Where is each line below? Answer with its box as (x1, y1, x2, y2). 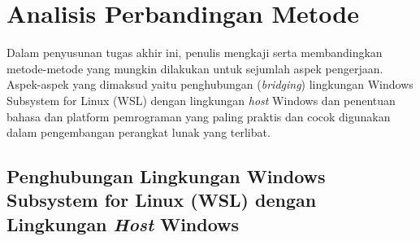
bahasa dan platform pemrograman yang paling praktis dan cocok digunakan (6, 107, 391, 125)
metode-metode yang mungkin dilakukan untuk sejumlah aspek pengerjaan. (6, 59, 383, 77)
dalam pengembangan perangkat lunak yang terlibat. (6, 124, 271, 141)
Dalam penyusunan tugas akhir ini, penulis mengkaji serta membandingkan (6, 44, 383, 61)
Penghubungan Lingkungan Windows (6, 164, 326, 189)
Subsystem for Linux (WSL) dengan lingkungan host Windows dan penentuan (6, 91, 396, 108)
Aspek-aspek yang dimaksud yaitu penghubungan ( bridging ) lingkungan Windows (6, 76, 414, 93)
